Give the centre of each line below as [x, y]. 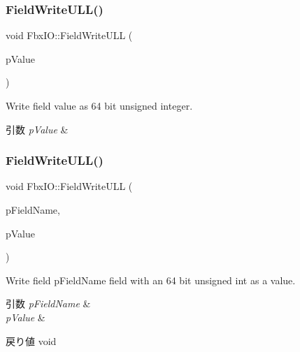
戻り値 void [31, 340]
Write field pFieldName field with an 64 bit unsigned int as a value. [151, 280]
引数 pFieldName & [48, 303]
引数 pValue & [37, 129]
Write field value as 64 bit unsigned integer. [99, 105]
